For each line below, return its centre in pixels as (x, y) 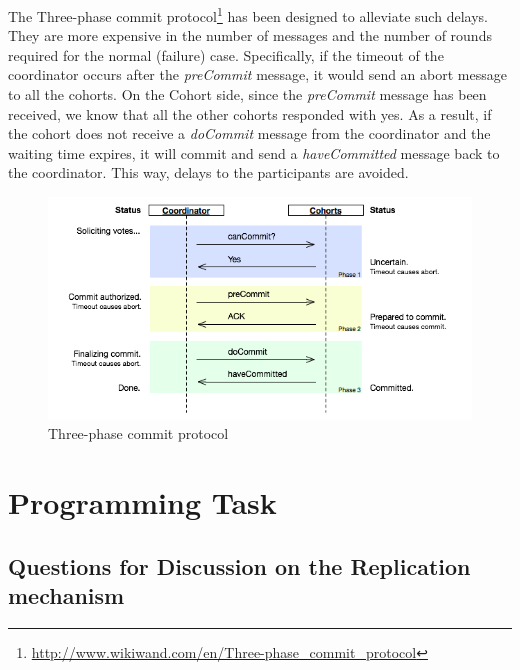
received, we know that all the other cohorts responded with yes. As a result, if (250, 113)
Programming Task (142, 502)
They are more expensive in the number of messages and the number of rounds (250, 35)
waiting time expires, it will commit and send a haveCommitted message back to (254, 152)
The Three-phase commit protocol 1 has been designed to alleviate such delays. (248, 14)
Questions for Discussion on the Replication (239, 565)
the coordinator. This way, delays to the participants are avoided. (208, 172)
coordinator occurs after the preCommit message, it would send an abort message (257, 74)
